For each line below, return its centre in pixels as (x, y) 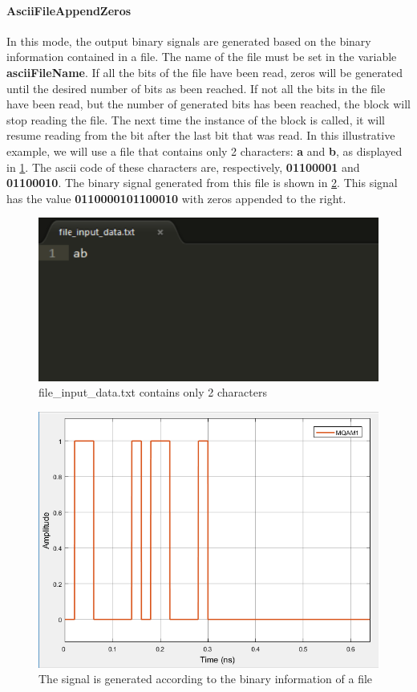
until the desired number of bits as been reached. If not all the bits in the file (196, 88)
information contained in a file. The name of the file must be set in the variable (202, 57)
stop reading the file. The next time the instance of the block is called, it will (196, 119)
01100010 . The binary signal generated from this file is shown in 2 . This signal (202, 183)
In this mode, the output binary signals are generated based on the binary (189, 41)
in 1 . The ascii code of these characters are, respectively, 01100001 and (183, 167)
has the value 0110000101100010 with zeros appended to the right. (176, 198)
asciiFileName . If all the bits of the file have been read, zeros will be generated (205, 72)
